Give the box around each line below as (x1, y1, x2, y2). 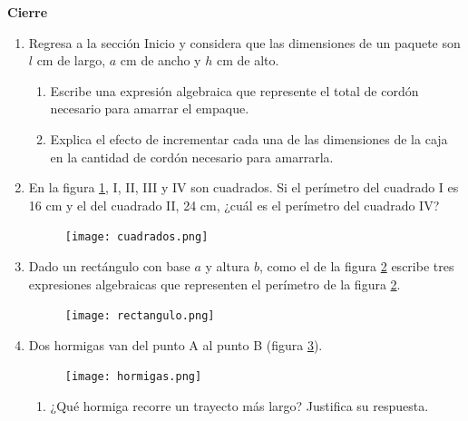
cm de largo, (36, 51, 106, 70)
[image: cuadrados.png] (64, 230, 209, 244)
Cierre (7, 3, 48, 21)
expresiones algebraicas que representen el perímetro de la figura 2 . (28, 274, 401, 293)
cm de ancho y (120, 51, 201, 70)
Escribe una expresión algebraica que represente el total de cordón (50, 81, 419, 100)
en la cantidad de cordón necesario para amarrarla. (50, 147, 334, 166)
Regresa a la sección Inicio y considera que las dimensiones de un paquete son (28, 33, 461, 52)
